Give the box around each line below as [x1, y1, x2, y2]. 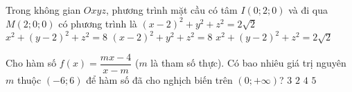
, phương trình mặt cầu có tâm [105, 3, 238, 16]
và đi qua [288, 3, 328, 16]
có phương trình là [58, 16, 137, 30]
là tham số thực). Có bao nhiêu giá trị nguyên [150, 56, 346, 70]
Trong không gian [6, 3, 81, 16]
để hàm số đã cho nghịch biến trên [86, 72, 233, 87]
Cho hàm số [6, 56, 57, 70]
